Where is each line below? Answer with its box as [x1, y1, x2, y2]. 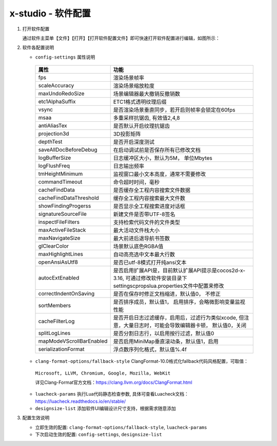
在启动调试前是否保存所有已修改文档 [113, 146, 201, 154]
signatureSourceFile [38, 211, 87, 218]
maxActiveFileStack [38, 227, 86, 234]
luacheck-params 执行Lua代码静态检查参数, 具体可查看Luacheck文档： [35, 391, 189, 397]
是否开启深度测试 [113, 139, 155, 146]
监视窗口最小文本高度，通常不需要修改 [113, 171, 206, 178]
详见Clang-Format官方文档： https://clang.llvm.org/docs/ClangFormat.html [35, 379, 192, 385]
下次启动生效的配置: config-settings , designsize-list [35, 432, 162, 438]
